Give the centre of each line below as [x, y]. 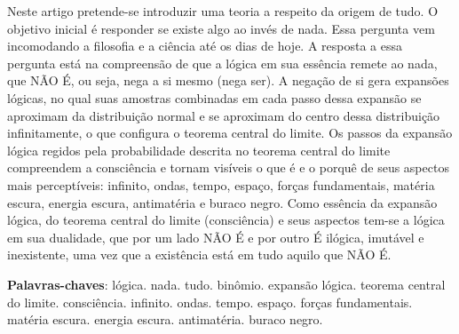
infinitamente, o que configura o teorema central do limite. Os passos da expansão [230, 133]
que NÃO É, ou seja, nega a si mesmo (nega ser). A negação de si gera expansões [228, 80]
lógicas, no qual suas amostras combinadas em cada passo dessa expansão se [214, 97]
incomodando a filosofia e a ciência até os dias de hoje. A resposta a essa [205, 46]
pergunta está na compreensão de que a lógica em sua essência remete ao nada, [222, 63]
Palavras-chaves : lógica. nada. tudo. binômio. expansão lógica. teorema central [226, 284]
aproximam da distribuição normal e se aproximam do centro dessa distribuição [224, 115]
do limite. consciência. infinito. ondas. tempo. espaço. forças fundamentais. [210, 302]
